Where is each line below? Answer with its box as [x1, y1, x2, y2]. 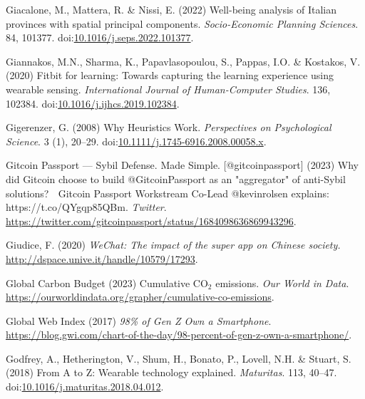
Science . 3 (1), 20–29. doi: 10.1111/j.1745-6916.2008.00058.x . [6, 133, 267, 148]
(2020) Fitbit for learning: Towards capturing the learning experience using [6, 68, 334, 83]
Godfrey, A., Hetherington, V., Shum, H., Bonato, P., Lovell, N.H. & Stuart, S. [6, 351, 351, 366]
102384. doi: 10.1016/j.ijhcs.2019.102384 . [6, 95, 180, 110]
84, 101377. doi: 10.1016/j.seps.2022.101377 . [6, 30, 194, 45]
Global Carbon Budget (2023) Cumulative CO [6, 275, 208, 290]
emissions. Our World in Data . [215, 275, 349, 290]
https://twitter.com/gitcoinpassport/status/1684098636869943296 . [6, 213, 297, 228]
